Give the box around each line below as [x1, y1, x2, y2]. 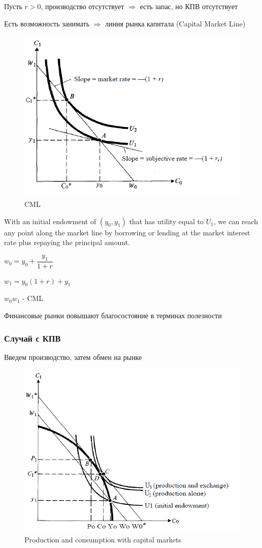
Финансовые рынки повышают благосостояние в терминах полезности [4, 310, 222, 321]
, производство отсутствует [41, 1, 124, 11]
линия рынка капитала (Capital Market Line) [105, 18, 246, 28]
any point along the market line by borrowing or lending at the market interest [4, 227, 250, 237]
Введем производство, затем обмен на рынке [4, 351, 142, 362]
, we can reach [214, 216, 258, 226]
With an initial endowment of [4, 216, 96, 226]
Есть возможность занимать [4, 18, 90, 28]
